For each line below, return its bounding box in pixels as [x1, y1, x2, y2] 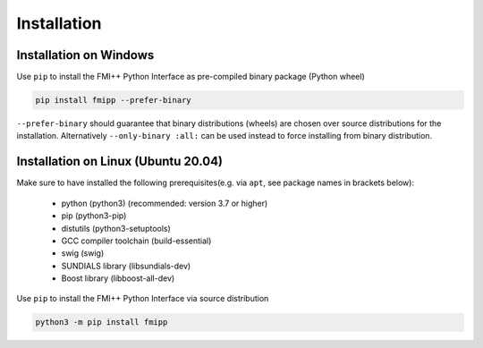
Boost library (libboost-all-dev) [61, 273, 175, 284]
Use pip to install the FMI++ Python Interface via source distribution [16, 293, 269, 304]
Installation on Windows [16, 47, 155, 63]
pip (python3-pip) [61, 210, 127, 221]
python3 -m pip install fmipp [35, 318, 168, 327]
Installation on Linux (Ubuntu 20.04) [16, 154, 224, 169]
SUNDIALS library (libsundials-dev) [61, 260, 191, 271]
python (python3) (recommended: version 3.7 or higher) [61, 198, 268, 208]
